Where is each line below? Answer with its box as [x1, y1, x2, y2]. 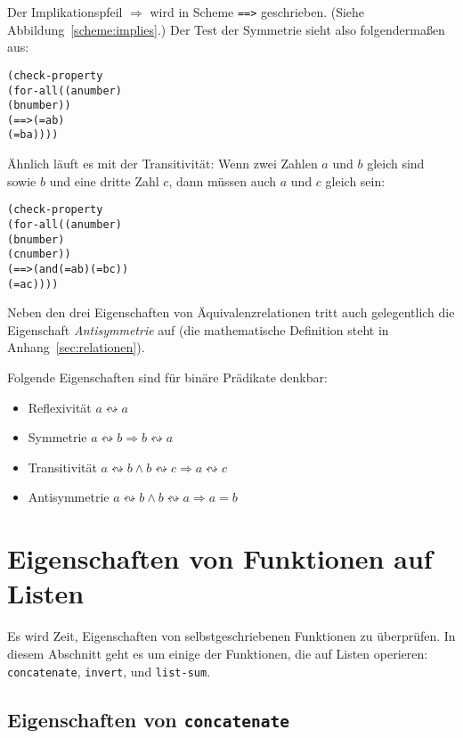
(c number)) [7, 248, 71, 261]
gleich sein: [325, 171, 386, 190]
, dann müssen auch [168, 171, 277, 190]
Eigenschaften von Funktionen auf [7, 540, 433, 577]
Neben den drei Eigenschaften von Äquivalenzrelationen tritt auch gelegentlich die [7, 303, 455, 322]
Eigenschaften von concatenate [7, 705, 289, 733]
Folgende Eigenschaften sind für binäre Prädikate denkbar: [7, 368, 328, 387]
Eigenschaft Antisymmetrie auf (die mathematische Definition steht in [7, 320, 389, 339]
